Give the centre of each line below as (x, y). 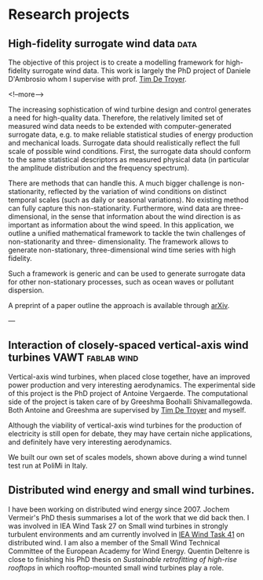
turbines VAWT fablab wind (73, 358)
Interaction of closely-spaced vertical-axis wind (128, 345)
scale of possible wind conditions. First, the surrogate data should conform (130, 151)
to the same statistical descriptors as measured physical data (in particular (129, 160)
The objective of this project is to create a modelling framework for (116, 62)
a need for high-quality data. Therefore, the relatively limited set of (116, 118)
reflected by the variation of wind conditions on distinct (137, 191)
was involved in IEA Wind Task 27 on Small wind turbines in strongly (118, 526)
